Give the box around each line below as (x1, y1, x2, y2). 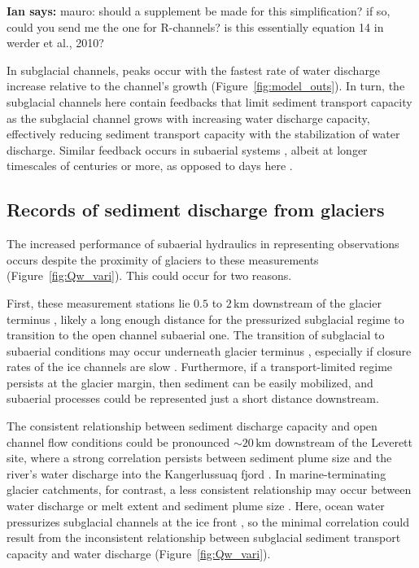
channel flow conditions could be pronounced (7, 433, 230, 450)
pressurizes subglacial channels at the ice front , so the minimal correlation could (7, 513, 409, 530)
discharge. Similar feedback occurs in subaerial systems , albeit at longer (7, 141, 368, 158)
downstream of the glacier (252, 294, 382, 311)
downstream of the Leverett (274, 433, 413, 450)
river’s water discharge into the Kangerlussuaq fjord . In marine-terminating (7, 465, 386, 482)
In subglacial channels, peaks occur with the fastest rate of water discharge (7, 61, 381, 78)
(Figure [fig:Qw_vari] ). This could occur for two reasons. (7, 267, 292, 284)
